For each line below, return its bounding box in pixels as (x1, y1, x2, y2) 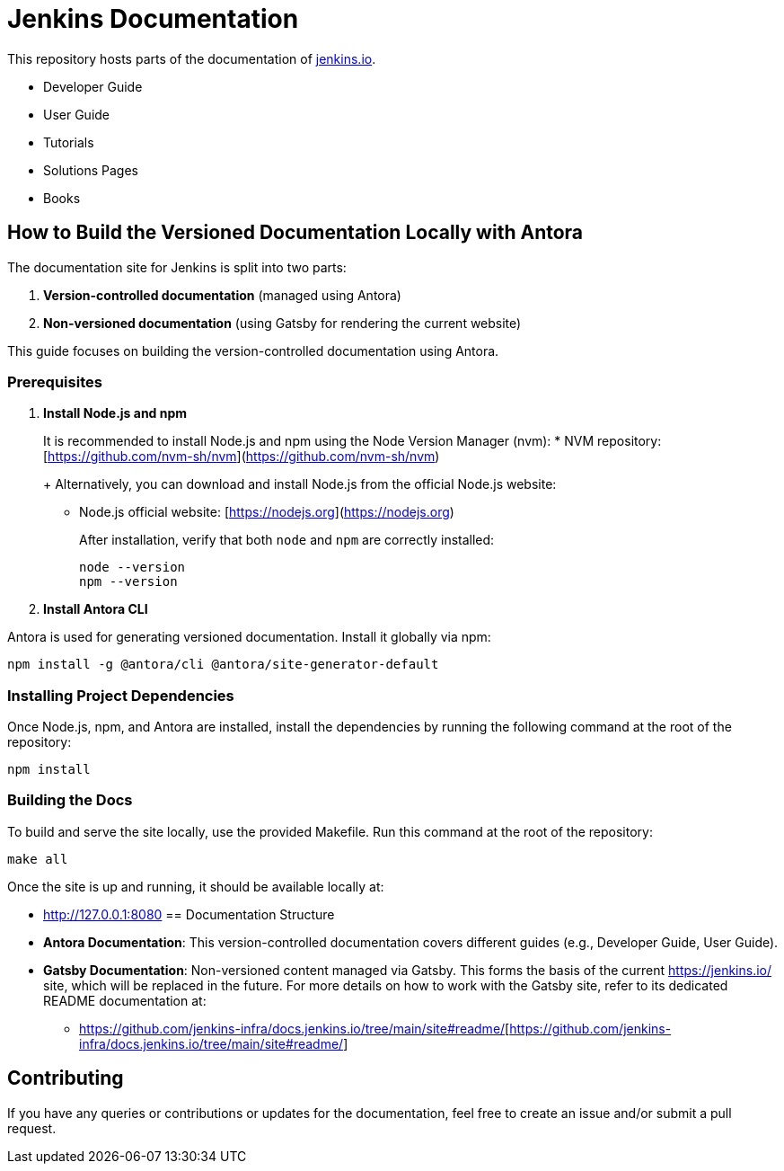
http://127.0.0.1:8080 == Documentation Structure (43, 906, 335, 922)
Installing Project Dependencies (7, 686, 234, 705)
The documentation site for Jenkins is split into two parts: (7, 259, 347, 275)
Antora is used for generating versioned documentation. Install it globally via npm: (7, 629, 491, 645)
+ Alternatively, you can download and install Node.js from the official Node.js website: (43, 476, 557, 492)
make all (7, 851, 68, 866)
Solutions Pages (43, 162, 138, 178)
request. (7, 1120, 57, 1136)
